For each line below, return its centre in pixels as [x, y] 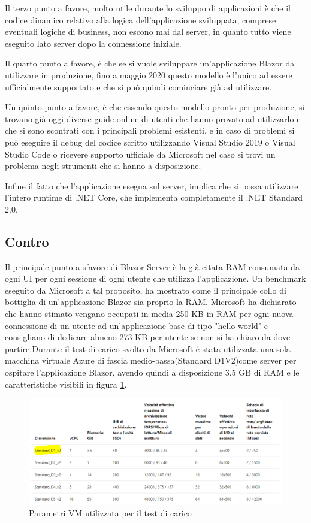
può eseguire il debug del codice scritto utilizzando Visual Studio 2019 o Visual [150, 142]
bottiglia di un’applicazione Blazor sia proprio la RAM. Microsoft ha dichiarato [151, 302]
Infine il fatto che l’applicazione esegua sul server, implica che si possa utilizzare [152, 185]
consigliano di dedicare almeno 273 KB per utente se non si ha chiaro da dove [148, 337]
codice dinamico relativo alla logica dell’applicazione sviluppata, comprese [141, 19]
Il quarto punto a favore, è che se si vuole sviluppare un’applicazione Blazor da [150, 63]
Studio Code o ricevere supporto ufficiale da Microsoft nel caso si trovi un [140, 154]
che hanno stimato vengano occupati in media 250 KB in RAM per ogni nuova [149, 314]
